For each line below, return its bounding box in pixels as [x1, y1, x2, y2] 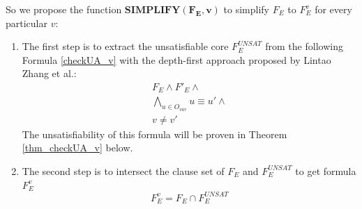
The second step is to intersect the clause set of [22, 163, 225, 178]
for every [315, 2, 352, 16]
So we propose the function [6, 2, 122, 16]
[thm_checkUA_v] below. [22, 140, 133, 155]
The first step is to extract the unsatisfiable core [22, 39, 229, 53]
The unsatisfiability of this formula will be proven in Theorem [22, 126, 287, 141]
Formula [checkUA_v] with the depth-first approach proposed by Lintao [22, 52, 331, 67]
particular [6, 15, 47, 30]
